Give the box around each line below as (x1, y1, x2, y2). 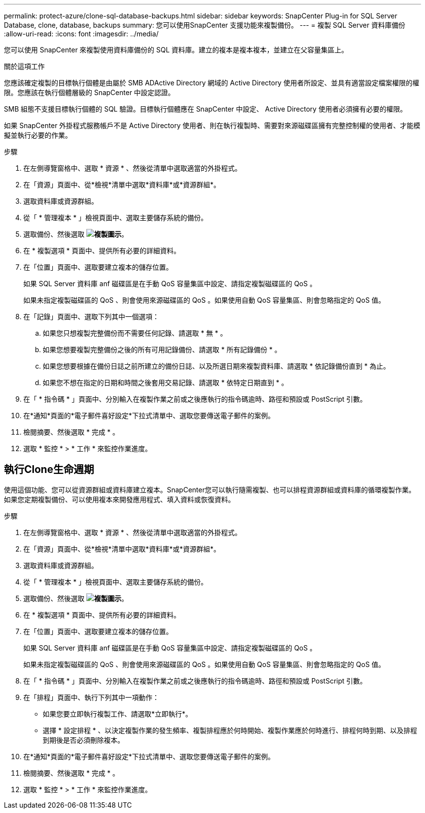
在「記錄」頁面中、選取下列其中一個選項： (23, 312, 159, 321)
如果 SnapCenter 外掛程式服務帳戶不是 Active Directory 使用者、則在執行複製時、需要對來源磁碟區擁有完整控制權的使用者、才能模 (4, 121, 421, 130)
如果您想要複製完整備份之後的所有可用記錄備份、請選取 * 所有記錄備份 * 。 (43, 345, 281, 354)
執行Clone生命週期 (4, 463, 94, 476)
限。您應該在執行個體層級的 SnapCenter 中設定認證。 (4, 88, 175, 97)
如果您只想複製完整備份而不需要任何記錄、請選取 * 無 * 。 (43, 329, 227, 337)
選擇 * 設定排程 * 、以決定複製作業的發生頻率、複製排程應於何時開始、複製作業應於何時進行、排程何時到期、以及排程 (43, 726, 417, 734)
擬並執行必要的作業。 (4, 131, 72, 139)
